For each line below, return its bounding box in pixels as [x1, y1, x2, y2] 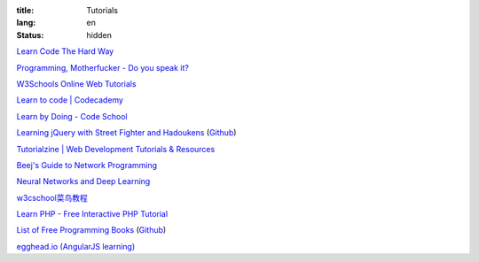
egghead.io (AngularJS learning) [16, 241, 136, 251]
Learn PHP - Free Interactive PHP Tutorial [16, 209, 169, 220]
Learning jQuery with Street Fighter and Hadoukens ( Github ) [16, 127, 237, 138]
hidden [86, 29, 113, 40]
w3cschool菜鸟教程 [16, 192, 88, 203]
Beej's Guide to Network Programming [16, 159, 158, 170]
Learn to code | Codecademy [16, 95, 124, 105]
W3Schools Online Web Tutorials [16, 78, 137, 89]
